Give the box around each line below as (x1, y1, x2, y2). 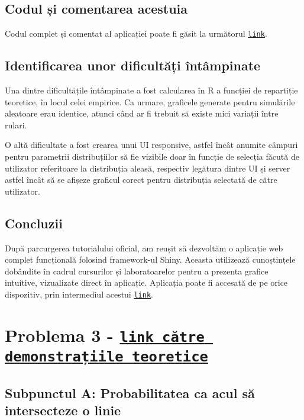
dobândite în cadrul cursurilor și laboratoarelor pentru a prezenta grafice (5, 264, 269, 277)
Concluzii (5, 214, 63, 232)
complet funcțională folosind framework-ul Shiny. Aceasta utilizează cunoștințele (5, 253, 296, 266)
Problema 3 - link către (5, 322, 205, 347)
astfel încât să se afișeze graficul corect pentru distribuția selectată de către (5, 173, 277, 186)
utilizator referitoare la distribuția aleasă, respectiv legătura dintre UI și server (5, 161, 290, 174)
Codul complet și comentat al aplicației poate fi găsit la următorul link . (5, 27, 267, 40)
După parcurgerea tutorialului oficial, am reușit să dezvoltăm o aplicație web (5, 241, 283, 254)
